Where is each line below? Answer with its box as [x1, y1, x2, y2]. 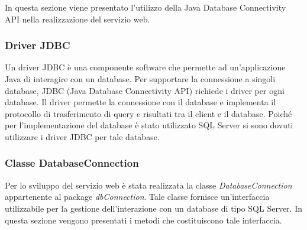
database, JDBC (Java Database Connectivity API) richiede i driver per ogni [5, 84, 285, 96]
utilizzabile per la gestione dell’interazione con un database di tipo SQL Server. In [5, 202, 302, 214]
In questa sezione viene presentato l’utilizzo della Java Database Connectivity [5, 1, 286, 13]
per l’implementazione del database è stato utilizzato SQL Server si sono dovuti [5, 119, 293, 131]
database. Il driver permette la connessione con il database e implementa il [5, 96, 276, 108]
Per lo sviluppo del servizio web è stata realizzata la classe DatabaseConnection [5, 179, 292, 191]
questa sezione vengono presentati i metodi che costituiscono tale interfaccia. [5, 213, 282, 226]
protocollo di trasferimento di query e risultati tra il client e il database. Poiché [5, 107, 292, 119]
